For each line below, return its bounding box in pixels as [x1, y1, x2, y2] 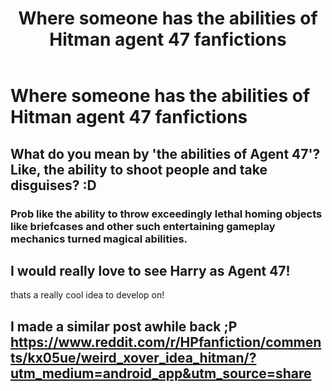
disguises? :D [10, 177, 97, 194]
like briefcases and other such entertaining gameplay [10, 219, 276, 233]
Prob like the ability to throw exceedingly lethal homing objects [10, 207, 323, 221]
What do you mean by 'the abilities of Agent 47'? [10, 145, 321, 162]
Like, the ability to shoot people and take [10, 161, 268, 178]
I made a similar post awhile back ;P [10, 318, 238, 335]
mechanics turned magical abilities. [10, 232, 188, 246]
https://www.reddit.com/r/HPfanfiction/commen [10, 333, 322, 351]
